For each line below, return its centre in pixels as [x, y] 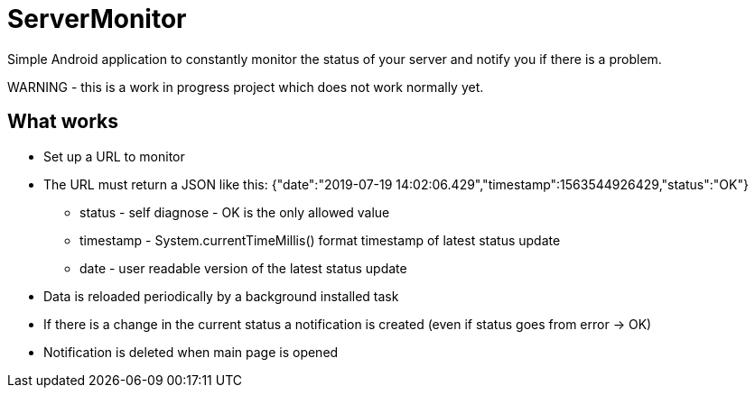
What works [63, 122]
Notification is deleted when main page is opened [191, 352]
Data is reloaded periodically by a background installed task [221, 296]
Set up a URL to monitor [114, 156]
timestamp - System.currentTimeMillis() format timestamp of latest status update [320, 240]
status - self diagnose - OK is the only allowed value [235, 212]
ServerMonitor [97, 19]
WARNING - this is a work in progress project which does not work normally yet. [246, 87]
